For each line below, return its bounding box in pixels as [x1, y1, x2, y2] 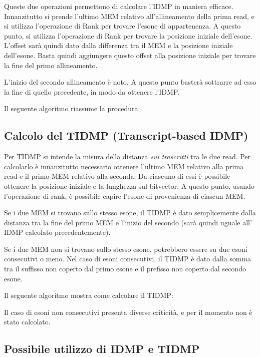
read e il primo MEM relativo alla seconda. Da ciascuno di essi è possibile [4, 171, 230, 181]
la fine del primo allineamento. [4, 60, 98, 70]
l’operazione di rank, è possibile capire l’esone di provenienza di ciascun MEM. [4, 190, 245, 201]
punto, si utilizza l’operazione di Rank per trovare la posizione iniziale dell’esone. [4, 30, 252, 41]
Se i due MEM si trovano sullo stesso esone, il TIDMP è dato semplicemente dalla [4, 207, 256, 218]
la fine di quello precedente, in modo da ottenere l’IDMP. [4, 86, 180, 97]
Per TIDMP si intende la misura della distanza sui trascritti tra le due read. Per [4, 151, 251, 162]
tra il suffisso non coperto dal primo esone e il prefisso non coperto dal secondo [4, 263, 246, 274]
